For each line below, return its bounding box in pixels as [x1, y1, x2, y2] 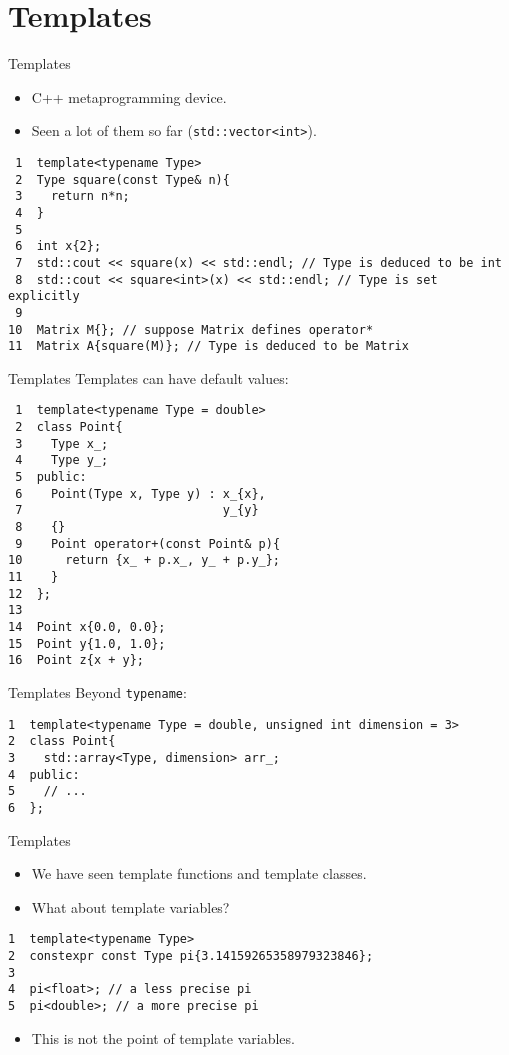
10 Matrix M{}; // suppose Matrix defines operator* [8, 322, 374, 337]
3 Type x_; [15, 436, 109, 451]
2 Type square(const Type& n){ [15, 172, 230, 187]
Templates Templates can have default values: [8, 367, 289, 388]
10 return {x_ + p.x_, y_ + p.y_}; [8, 553, 281, 568]
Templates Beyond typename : [8, 681, 187, 702]
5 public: [15, 470, 87, 485]
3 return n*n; [15, 189, 130, 204]
